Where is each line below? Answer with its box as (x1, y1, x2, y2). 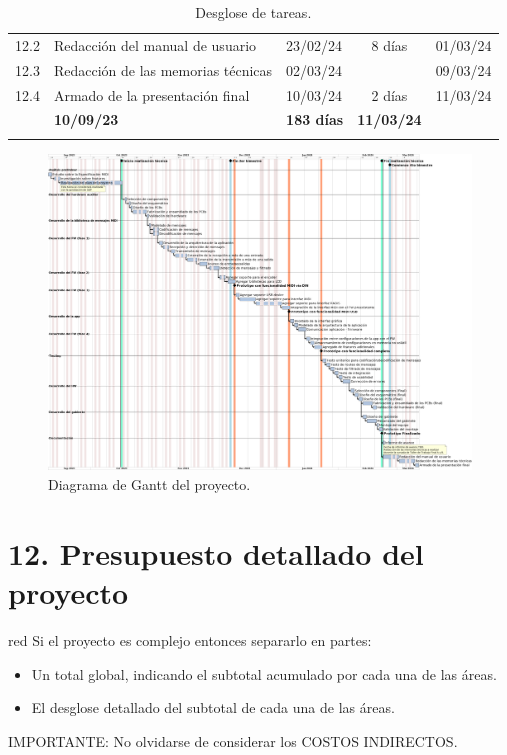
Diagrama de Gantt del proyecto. (48, 474, 251, 495)
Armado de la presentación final (53, 84, 250, 105)
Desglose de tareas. (195, 2, 312, 22)
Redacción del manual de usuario (53, 34, 257, 55)
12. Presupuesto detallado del (8, 532, 424, 573)
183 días (286, 109, 344, 130)
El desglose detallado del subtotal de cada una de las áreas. (31, 697, 395, 718)
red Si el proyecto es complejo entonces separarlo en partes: (8, 629, 372, 650)
